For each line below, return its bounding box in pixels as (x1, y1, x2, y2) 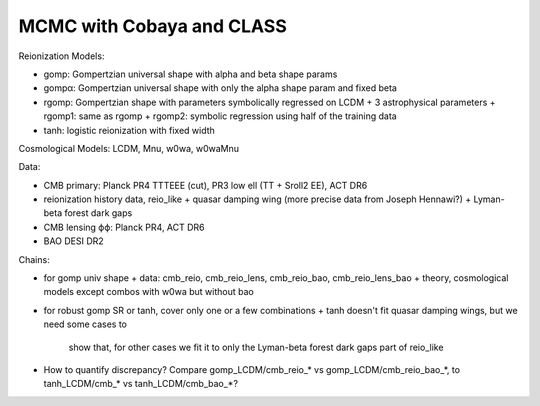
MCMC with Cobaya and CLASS (18, 15, 287, 37)
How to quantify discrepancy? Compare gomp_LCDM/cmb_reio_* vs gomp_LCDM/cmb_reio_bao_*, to (43, 363, 460, 375)
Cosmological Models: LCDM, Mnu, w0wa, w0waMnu (18, 142, 240, 154)
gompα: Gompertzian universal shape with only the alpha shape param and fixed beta (43, 82, 397, 94)
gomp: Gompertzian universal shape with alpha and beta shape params (43, 68, 338, 80)
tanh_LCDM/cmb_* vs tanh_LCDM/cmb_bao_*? (43, 378, 239, 390)
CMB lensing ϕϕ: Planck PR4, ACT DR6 (43, 221, 205, 233)
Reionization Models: (18, 50, 105, 62)
